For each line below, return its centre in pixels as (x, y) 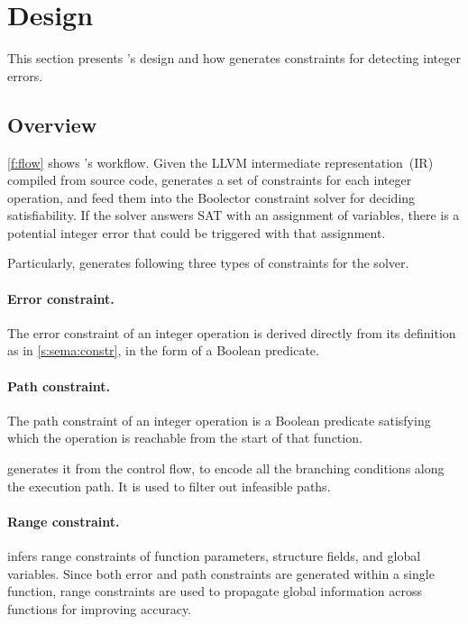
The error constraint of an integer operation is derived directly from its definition (232, 332)
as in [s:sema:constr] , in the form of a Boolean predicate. (163, 350)
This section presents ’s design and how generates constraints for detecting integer (234, 58)
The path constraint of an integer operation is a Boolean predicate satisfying (219, 420)
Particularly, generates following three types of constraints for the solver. (208, 263)
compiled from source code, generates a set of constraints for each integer (210, 180)
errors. (25, 75)
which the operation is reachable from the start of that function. (185, 438)
